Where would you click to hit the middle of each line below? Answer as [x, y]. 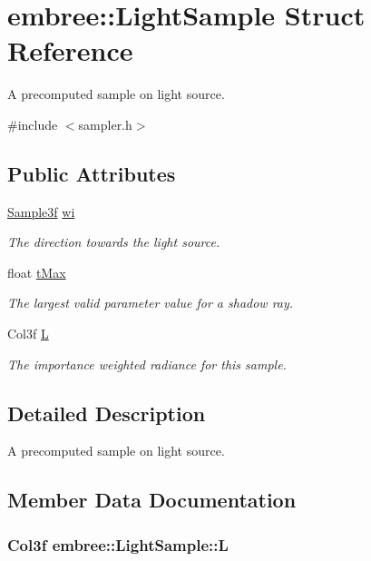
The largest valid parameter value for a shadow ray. [151, 303]
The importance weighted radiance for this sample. [147, 364]
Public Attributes [92, 173]
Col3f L [28, 334]
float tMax [37, 272]
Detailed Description [107, 413]
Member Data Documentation [152, 500]
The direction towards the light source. [114, 242]
